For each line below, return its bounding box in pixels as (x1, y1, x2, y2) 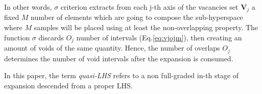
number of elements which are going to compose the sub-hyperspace (31, 12, 243, 22)
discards (38, 32, 64, 42)
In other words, (4, 2, 52, 12)
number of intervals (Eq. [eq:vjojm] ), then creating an (76, 32, 242, 42)
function (4, 32, 30, 42)
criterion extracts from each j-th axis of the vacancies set (60, 2, 239, 12)
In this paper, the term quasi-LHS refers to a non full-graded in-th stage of (4, 70, 239, 81)
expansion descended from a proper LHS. (4, 80, 133, 90)
